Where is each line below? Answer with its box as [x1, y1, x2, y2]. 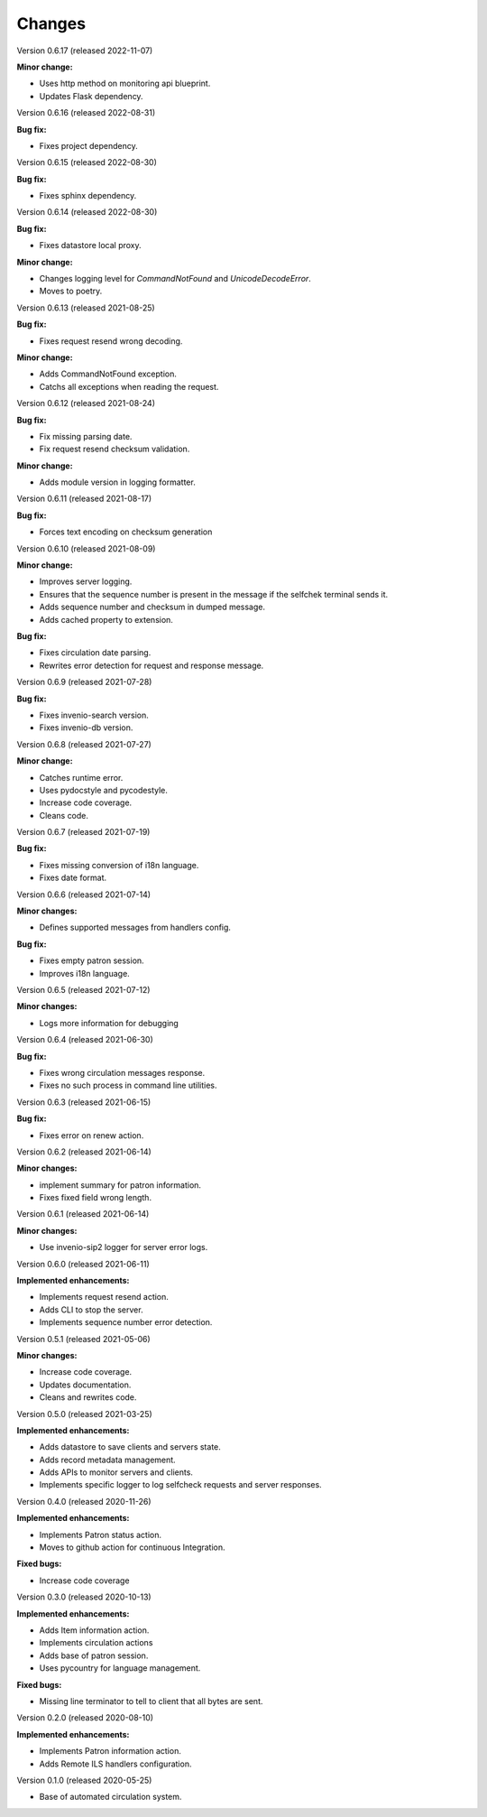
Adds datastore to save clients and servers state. [39, 1442, 221, 1452]
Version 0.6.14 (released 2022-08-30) [16, 207, 158, 218]
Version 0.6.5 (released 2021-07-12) [16, 984, 151, 995]
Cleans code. [39, 810, 89, 820]
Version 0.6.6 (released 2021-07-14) [16, 889, 152, 900]
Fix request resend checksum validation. [39, 443, 190, 455]
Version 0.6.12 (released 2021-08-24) [16, 398, 156, 409]
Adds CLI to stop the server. [39, 1304, 143, 1315]
